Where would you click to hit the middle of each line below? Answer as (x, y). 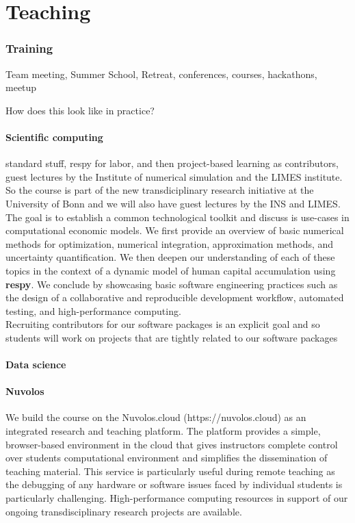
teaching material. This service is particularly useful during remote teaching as (170, 471)
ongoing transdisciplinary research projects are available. (124, 511)
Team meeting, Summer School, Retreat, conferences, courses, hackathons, (161, 74)
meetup (21, 87)
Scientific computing (54, 137)
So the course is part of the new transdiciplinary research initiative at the (160, 190)
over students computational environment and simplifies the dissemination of (167, 458)
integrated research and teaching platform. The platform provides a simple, (163, 431)
